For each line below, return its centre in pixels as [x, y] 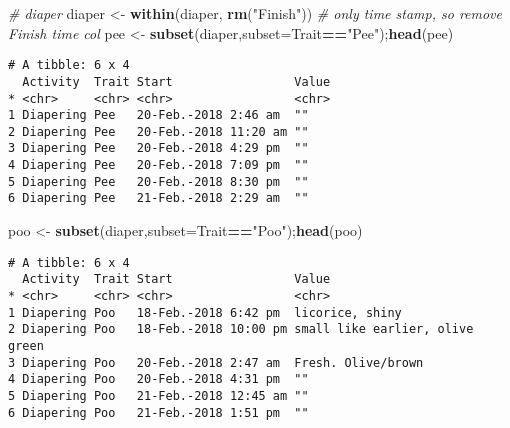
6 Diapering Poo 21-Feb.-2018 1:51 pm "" [158, 412]
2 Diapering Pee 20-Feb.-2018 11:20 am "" [158, 131]
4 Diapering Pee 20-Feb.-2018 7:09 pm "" [158, 165]
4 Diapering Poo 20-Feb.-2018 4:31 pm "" [158, 379]
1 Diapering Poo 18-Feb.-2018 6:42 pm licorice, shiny [205, 312]
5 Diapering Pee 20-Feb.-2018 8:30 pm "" [158, 181]
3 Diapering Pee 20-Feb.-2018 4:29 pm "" [158, 148]
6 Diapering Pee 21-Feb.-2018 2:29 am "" [158, 198]
